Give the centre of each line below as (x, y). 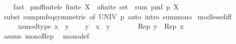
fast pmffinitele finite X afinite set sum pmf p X (96, 6)
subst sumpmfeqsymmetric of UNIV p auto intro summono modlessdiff (118, 16)
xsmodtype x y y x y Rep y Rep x (101, 26)
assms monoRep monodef (46, 35)
